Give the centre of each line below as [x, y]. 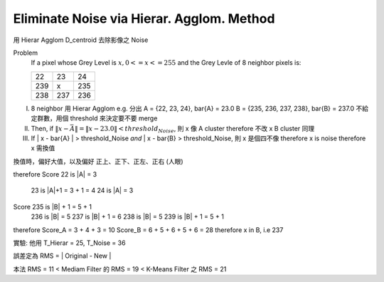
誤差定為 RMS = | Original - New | [62, 256]
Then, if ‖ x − [50, 128]
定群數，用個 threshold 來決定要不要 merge [94, 118]
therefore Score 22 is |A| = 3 [55, 174]
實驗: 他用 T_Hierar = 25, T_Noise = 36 [69, 243]
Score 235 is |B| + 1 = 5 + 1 [53, 207]
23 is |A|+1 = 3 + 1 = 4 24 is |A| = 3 [82, 190]
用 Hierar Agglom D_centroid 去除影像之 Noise [81, 40]
